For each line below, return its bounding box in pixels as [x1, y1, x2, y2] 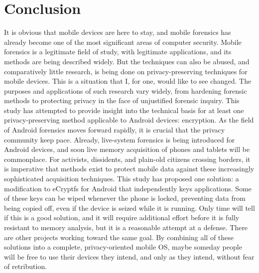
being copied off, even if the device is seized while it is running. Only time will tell [4, 202, 255, 213]
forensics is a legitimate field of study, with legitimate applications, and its [4, 46, 232, 57]
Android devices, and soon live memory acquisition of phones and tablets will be [4, 144, 250, 154]
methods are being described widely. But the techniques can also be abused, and [4, 56, 250, 66]
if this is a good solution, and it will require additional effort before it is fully [4, 212, 240, 223]
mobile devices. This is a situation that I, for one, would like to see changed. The [4, 76, 252, 86]
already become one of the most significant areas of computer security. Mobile [4, 36, 242, 47]
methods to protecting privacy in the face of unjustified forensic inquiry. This [4, 95, 240, 106]
